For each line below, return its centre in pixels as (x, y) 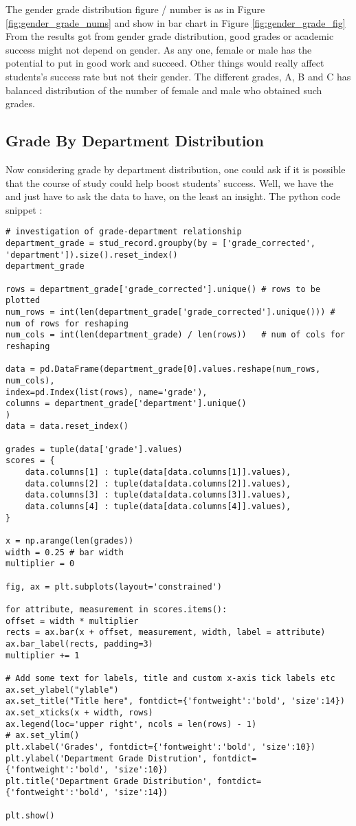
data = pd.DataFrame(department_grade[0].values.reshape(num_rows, (163, 369)
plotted (23, 301)
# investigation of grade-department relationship (124, 232)
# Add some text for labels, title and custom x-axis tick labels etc (170, 678)
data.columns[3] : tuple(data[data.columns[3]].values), (158, 495)
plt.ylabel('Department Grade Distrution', (107, 758)
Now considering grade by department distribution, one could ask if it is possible (176, 169)
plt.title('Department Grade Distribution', (109, 781)
